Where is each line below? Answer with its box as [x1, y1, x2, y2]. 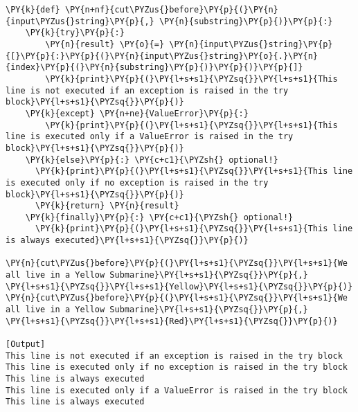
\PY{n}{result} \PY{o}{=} [45, 39, 165, 49]
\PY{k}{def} [6, 5, 60, 15]
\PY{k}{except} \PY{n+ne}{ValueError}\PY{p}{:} [25, 108, 249, 118]
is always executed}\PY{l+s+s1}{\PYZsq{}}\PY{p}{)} [6, 235, 249, 246]
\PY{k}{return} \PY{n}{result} [35, 201, 179, 211]
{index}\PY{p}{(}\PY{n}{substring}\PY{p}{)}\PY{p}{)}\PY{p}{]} [6, 62, 303, 73]
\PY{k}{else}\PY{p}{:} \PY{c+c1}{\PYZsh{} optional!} [25, 154, 278, 165]
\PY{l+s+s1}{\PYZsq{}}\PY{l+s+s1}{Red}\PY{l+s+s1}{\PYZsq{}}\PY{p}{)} [6, 316, 338, 326]
